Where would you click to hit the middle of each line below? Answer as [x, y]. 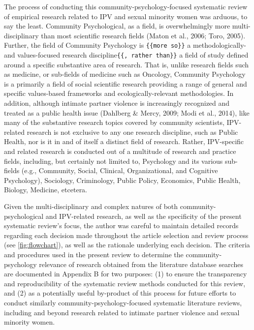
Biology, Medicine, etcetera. [46, 190]
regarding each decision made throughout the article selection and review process [126, 235]
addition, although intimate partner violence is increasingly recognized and [117, 103]
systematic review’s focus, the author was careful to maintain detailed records [121, 225]
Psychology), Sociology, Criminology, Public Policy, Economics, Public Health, [122, 180]
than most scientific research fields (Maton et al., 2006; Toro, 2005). [143, 35]
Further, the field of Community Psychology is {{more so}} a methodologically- [125, 45]
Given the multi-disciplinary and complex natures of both [91, 206]
